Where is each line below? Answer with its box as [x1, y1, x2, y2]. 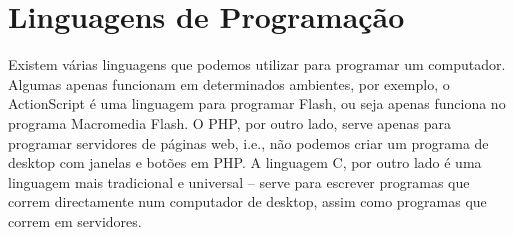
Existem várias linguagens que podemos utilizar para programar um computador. [8, 54, 506, 75]
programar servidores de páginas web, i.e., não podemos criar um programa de [8, 132, 489, 153]
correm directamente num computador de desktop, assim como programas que [8, 191, 487, 212]
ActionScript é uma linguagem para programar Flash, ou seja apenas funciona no [8, 93, 506, 114]
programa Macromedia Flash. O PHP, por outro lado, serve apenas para [8, 112, 451, 133]
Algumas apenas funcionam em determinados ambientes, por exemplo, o [8, 73, 450, 94]
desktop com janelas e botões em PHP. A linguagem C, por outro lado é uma [8, 152, 482, 173]
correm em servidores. [8, 210, 142, 231]
